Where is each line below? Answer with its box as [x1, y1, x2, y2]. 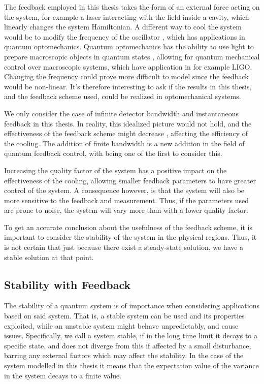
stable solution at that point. [4, 251, 94, 262]
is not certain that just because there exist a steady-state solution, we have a [4, 242, 244, 252]
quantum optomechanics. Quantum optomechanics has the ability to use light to [4, 41, 254, 52]
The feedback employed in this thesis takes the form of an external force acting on [4, 2, 260, 12]
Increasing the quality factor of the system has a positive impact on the [4, 165, 227, 175]
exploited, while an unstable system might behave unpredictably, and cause [4, 320, 239, 331]
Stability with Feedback [4, 276, 131, 292]
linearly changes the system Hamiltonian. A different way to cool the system [4, 21, 242, 32]
